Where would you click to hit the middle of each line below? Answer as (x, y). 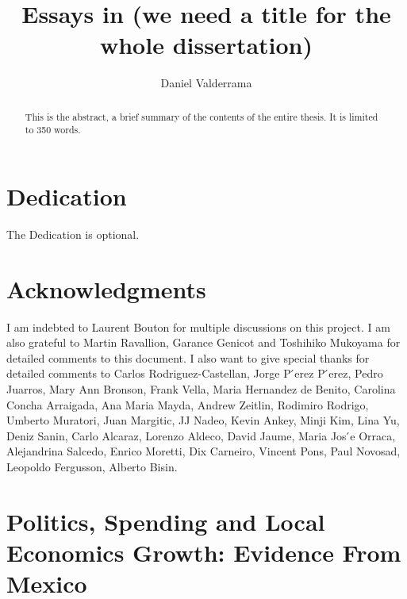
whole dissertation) (206, 45)
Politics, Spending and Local (166, 521)
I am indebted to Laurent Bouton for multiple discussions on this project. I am (198, 326)
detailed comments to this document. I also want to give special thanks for (188, 357)
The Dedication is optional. (73, 234)
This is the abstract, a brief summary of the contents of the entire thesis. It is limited (202, 116)
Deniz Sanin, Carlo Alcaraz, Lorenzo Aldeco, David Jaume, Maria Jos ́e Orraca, (201, 435)
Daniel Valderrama (206, 83)
